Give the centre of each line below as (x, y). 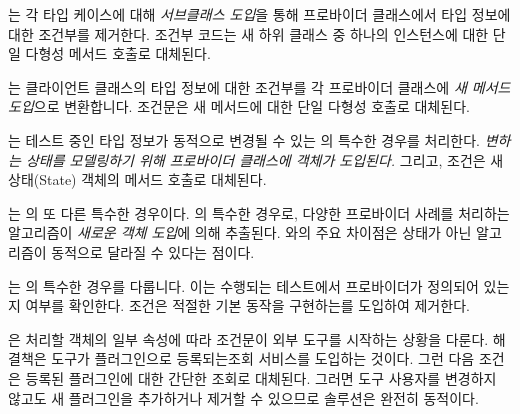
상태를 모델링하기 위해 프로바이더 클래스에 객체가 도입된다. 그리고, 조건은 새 (264, 159)
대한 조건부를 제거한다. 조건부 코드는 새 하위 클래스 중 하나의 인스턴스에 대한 (248, 33)
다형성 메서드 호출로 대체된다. (118, 53)
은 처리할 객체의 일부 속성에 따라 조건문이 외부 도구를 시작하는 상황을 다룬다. (248, 338)
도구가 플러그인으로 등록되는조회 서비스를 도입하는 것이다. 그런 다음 (263, 358)
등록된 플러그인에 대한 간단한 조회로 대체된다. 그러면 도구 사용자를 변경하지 (261, 377)
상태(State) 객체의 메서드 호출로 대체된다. (137, 179)
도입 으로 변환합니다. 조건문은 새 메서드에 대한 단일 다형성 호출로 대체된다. (239, 106)
